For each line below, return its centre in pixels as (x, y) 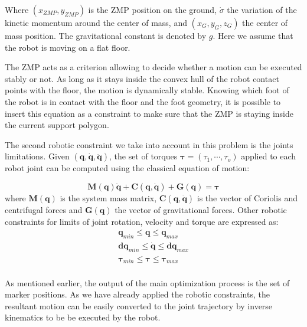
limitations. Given (37, 156)
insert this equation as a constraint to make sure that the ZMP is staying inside (149, 113)
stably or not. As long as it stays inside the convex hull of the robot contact (142, 78)
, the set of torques (143, 156)
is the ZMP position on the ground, (153, 9)
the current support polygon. (57, 125)
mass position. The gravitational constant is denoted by (106, 35)
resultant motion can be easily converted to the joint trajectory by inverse (139, 305)
